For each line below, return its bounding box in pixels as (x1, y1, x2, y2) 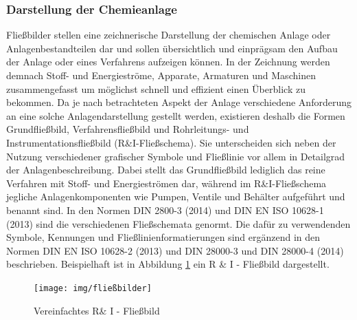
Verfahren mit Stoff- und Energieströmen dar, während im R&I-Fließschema (6, 175, 327, 190)
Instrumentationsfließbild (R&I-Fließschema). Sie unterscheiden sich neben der (6, 135, 336, 149)
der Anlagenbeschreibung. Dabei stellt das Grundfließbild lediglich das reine (6, 162, 325, 177)
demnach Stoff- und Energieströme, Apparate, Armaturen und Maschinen (6, 68, 316, 82)
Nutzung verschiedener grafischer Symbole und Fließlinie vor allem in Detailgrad (6, 149, 345, 163)
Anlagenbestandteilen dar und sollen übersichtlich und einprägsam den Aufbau (6, 41, 338, 55)
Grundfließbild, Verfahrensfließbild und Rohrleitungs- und (6, 122, 249, 136)
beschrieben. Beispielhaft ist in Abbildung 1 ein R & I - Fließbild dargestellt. (6, 257, 330, 271)
